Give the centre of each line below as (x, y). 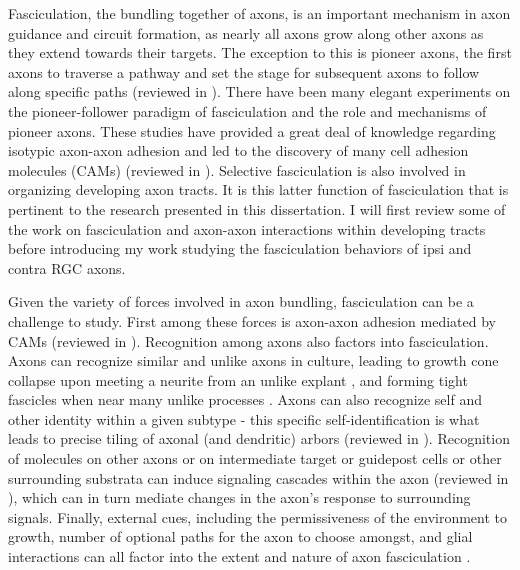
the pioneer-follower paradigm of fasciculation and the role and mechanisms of (247, 110)
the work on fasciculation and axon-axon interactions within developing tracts (247, 228)
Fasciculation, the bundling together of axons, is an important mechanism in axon (259, 13)
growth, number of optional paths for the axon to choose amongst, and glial (240, 536)
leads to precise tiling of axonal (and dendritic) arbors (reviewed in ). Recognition (259, 438)
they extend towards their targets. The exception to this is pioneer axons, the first (260, 52)
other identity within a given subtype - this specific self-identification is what (244, 418)
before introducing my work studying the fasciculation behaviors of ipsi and (240, 248)
